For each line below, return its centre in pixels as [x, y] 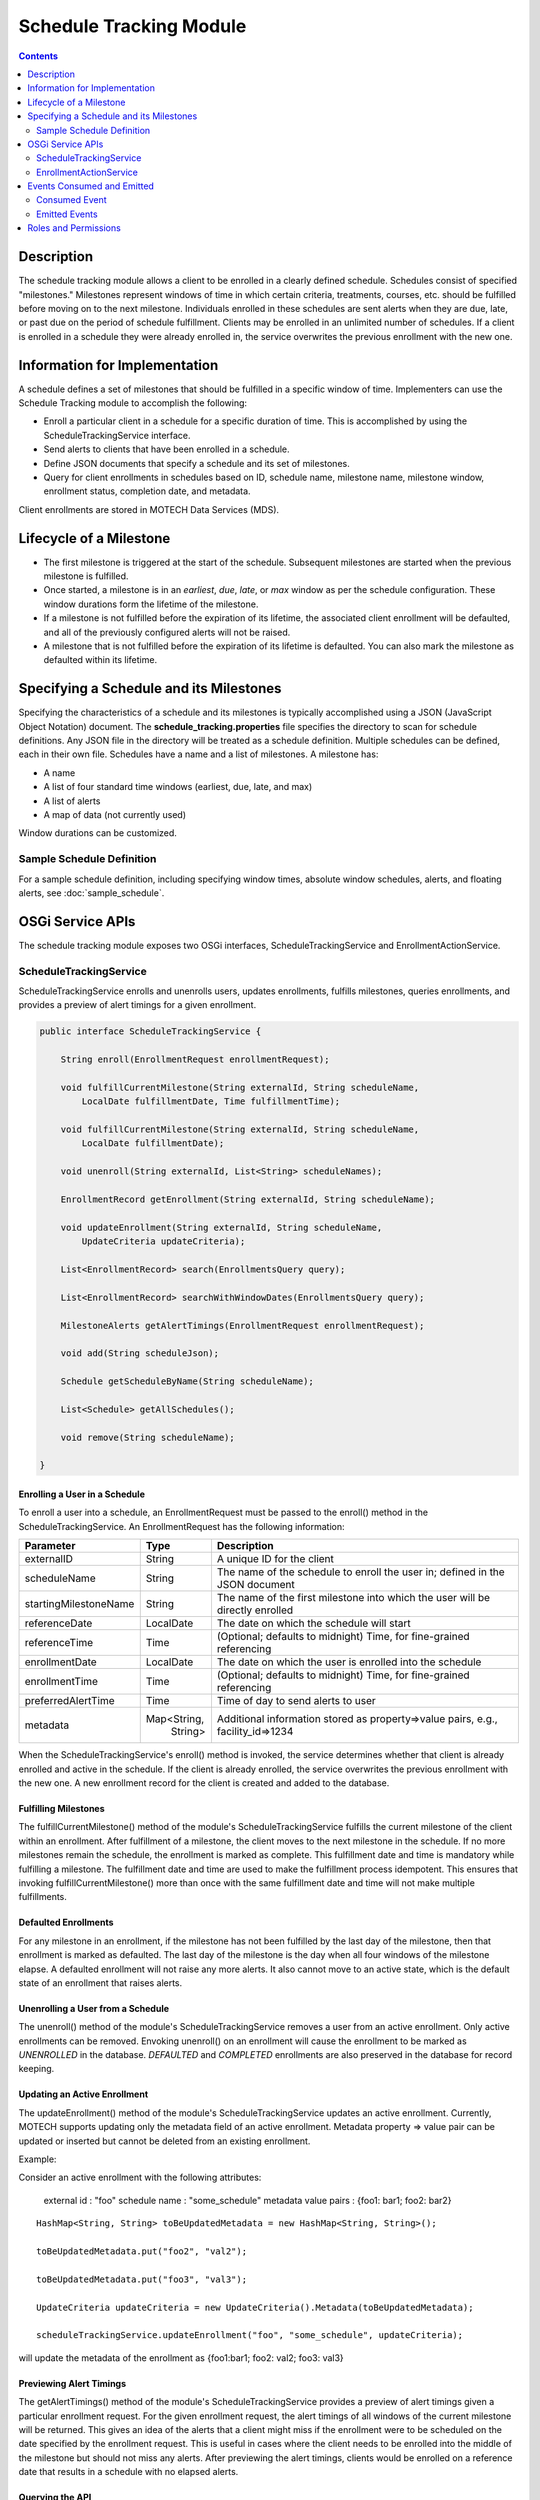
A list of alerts [72, 801]
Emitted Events [67, 214]
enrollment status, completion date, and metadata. [147, 491]
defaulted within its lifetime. [100, 660]
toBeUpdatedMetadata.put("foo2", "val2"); [142, 2251]
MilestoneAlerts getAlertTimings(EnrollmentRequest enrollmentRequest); [242, 1325]
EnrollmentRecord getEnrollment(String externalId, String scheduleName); [247, 1199]
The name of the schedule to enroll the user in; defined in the [360, 1572]
